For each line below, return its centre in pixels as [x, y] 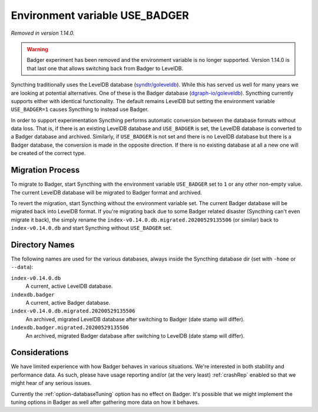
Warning [37, 49]
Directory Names [43, 245]
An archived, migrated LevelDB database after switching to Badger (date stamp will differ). [135, 319]
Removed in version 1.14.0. [43, 33]
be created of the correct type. [48, 153]
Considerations [40, 353]
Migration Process [45, 170]
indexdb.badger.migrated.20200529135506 [70, 328]
